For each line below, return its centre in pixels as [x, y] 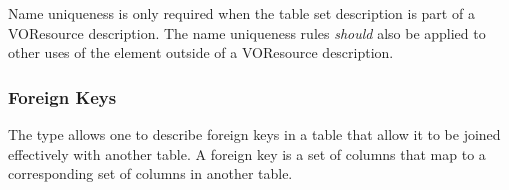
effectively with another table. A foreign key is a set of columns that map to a [247, 153]
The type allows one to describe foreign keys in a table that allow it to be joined [254, 134]
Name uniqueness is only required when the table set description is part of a [241, 13]
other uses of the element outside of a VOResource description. [201, 52]
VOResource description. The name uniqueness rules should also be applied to [247, 32]
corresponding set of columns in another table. [150, 173]
